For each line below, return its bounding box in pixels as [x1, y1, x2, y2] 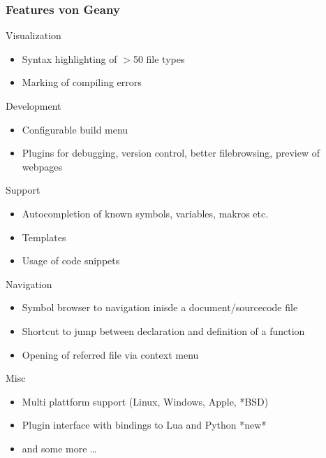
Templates [22, 229, 66, 244]
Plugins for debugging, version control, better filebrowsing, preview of [22, 145, 320, 160]
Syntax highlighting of [22, 51, 117, 66]
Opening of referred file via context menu [22, 347, 199, 362]
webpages [22, 159, 63, 173]
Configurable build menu [22, 122, 128, 136]
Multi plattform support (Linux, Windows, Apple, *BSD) [22, 394, 269, 408]
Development [6, 99, 61, 113]
